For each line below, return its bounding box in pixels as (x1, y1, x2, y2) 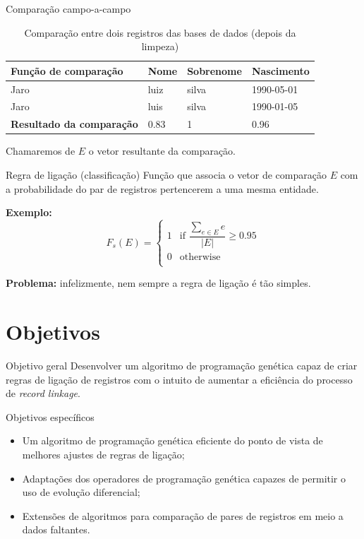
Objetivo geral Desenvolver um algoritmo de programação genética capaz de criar (6, 357, 358, 372)
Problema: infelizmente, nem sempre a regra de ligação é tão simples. (6, 276, 311, 290)
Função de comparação (11, 63, 123, 78)
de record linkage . (6, 386, 80, 401)
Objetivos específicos (6, 409, 95, 424)
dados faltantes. (22, 522, 90, 537)
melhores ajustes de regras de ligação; (22, 446, 185, 461)
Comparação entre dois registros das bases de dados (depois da (24, 25, 296, 40)
